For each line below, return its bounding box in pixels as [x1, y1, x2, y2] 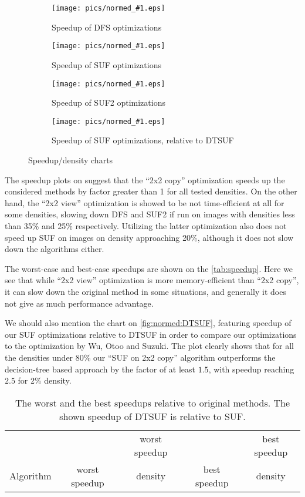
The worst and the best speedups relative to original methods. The [15, 395, 290, 409]
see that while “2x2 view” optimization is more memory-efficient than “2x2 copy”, [5, 274, 299, 286]
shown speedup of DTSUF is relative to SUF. [59, 409, 246, 423]
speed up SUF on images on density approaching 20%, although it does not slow [5, 231, 294, 243]
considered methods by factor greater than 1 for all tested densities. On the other [5, 185, 297, 197]
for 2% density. [18, 374, 72, 387]
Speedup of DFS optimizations [52, 21, 162, 33]
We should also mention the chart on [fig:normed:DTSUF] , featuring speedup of [5, 317, 292, 329]
